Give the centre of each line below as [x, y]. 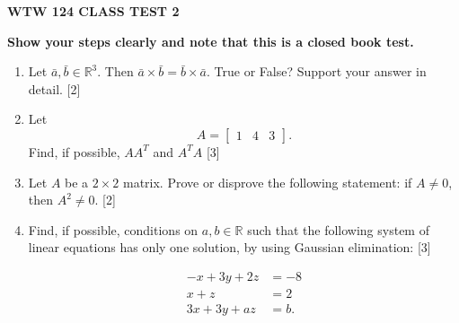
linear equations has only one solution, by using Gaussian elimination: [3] [229, 247]
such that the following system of [338, 229]
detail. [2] [54, 88]
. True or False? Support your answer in [317, 71]
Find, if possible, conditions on [113, 229]
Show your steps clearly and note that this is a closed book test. [211, 41]
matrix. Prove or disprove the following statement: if [267, 182]
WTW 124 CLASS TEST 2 [93, 11]
